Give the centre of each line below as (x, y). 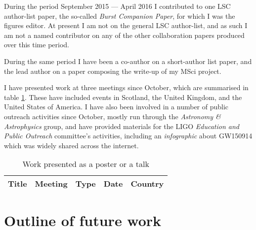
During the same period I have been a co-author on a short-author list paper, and (128, 61)
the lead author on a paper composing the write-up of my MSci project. (113, 71)
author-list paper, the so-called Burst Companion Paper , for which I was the (120, 16)
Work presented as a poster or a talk (86, 164)
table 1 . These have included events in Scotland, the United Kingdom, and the (123, 97)
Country (147, 184)
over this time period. (37, 45)
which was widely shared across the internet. (71, 145)
